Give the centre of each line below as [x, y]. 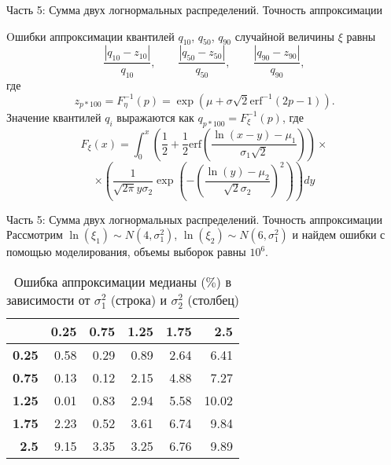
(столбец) [214, 299]
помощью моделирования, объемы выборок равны [126, 252]
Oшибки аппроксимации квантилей [90, 36]
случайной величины [284, 36]
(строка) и [139, 299]
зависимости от [48, 299]
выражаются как [155, 117]
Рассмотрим [35, 234]
